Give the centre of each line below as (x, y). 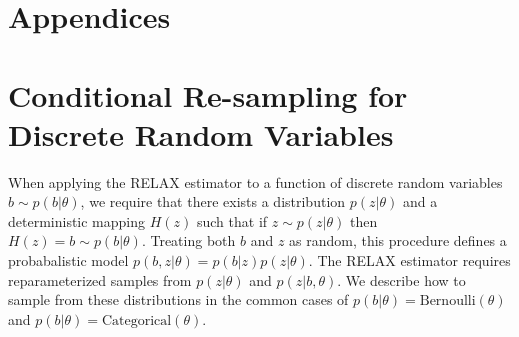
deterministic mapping (77, 220)
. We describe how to (401, 279)
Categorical (136, 320)
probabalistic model (68, 260)
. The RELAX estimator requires (409, 260)
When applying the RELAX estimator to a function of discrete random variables (255, 181)
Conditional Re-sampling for (208, 94)
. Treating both (188, 240)
